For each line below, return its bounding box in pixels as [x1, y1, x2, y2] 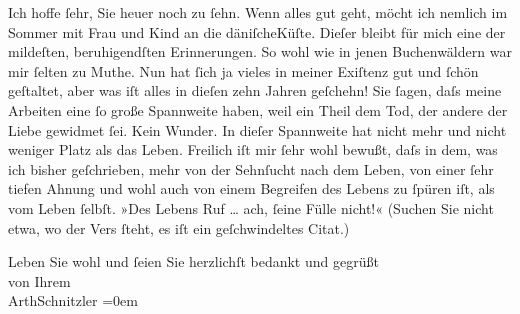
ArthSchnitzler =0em [8, 290, 138, 311]
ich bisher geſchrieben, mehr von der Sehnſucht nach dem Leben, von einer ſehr [8, 158, 494, 179]
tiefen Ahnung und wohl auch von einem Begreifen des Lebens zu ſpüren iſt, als [8, 178, 495, 199]
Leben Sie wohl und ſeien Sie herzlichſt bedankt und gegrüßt [8, 251, 379, 272]
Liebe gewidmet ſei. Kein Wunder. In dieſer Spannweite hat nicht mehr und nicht [8, 119, 507, 140]
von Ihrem [8, 270, 71, 291]
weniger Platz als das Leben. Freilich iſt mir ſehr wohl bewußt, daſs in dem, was [8, 139, 498, 160]
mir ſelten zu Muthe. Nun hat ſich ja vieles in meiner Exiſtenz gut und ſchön [8, 60, 479, 81]
